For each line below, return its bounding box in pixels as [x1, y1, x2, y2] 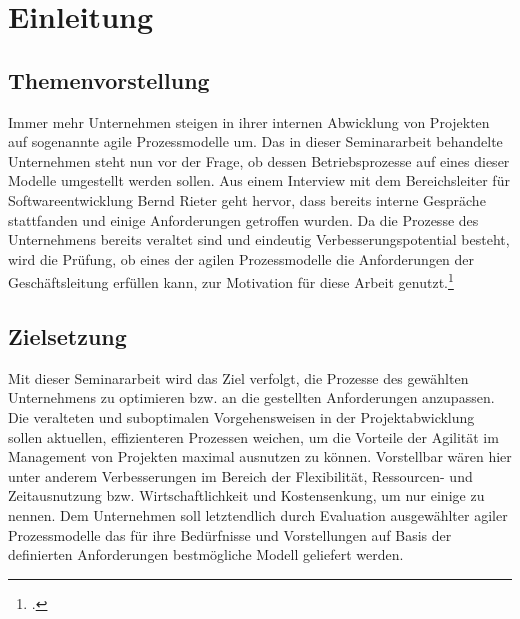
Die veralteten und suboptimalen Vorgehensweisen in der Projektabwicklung [8, 406, 475, 427]
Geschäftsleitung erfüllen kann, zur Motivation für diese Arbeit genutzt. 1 [8, 269, 454, 292]
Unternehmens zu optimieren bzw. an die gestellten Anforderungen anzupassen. [8, 387, 495, 408]
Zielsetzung [8, 320, 127, 351]
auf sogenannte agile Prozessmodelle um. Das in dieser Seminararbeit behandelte [8, 131, 503, 152]
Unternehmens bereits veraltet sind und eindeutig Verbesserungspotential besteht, [8, 229, 510, 250]
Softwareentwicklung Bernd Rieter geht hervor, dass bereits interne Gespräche [8, 189, 486, 210]
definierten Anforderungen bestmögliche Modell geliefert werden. [8, 544, 404, 565]
